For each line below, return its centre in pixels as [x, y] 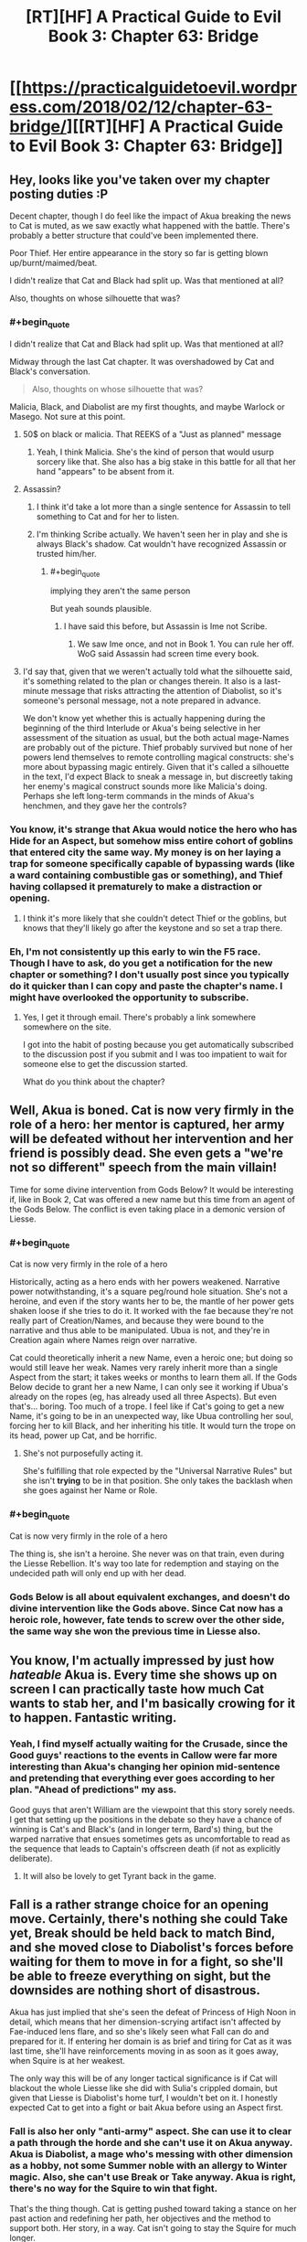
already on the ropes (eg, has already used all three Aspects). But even [143, 1397]
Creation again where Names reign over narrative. [104, 1340]
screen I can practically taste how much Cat [137, 1689]
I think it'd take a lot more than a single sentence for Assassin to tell [163, 507]
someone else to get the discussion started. [105, 1063]
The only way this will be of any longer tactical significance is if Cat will [143, 2078]
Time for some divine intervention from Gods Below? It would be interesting [152, 1190]
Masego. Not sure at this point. [68, 416]
